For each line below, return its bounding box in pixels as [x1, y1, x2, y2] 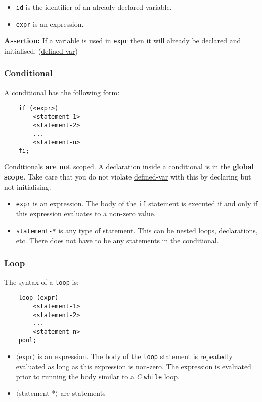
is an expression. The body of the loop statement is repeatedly [37, 351, 233, 362]
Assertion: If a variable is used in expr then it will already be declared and [4, 35, 241, 46]
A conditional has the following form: [4, 86, 120, 97]
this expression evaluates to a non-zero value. [16, 208, 156, 218]
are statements [60, 388, 106, 398]
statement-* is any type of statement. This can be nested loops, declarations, [16, 225, 258, 236]
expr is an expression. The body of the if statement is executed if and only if [16, 198, 258, 209]
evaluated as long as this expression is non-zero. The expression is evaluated [16, 361, 251, 372]
